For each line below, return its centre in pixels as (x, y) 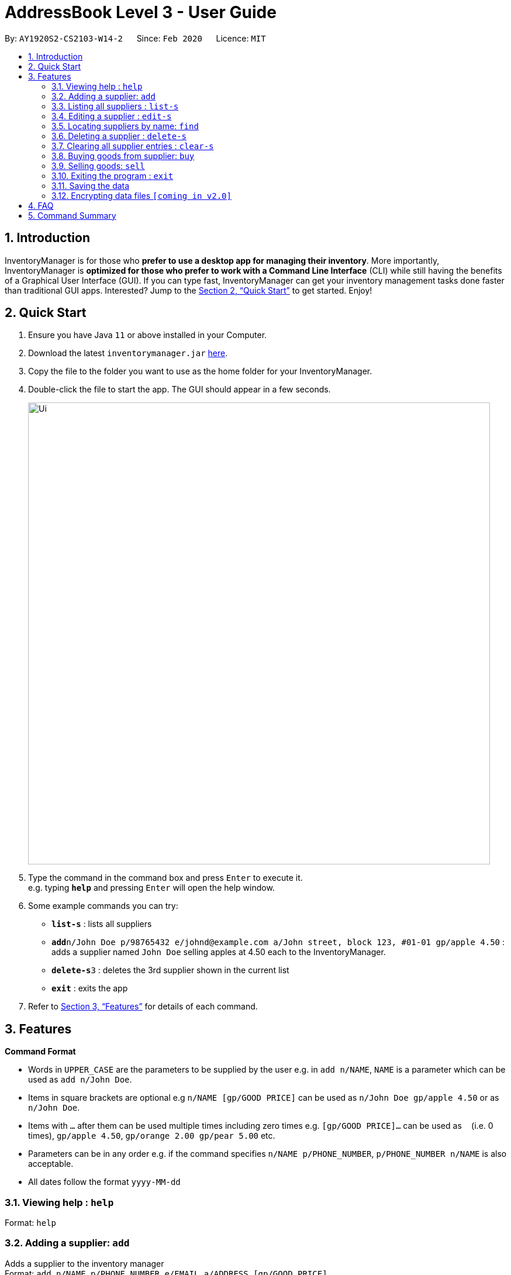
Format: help (30, 1223)
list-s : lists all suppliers (102, 924)
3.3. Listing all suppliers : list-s (115, 106)
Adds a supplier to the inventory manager (84, 1263)
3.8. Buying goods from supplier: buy (123, 156)
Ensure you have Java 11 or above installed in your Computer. (148, 335)
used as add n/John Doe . (80, 1080)
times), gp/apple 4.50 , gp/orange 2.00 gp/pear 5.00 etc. (152, 1136)
